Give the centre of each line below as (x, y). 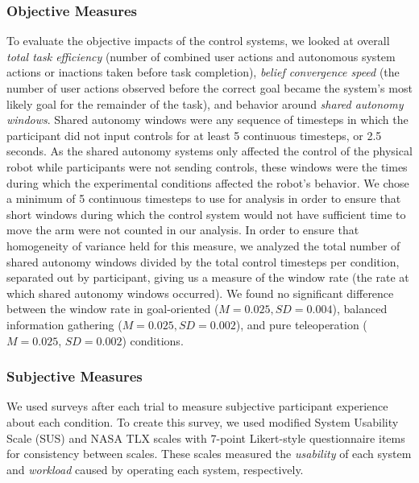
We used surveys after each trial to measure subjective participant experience (197, 406)
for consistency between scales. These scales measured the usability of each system (209, 454)
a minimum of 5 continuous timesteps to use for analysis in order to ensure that (204, 198)
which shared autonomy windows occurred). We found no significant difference (200, 293)
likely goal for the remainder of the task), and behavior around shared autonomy (205, 103)
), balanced (360, 309)
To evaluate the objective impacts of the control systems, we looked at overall (198, 41)
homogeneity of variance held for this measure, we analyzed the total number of (203, 245)
